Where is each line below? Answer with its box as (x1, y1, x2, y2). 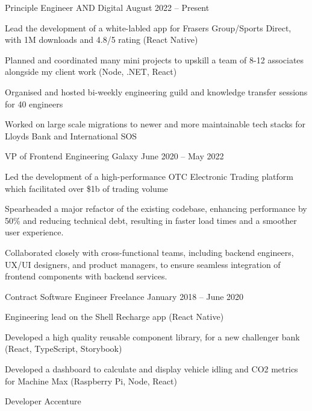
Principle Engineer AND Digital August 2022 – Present (5, 1, 210, 13)
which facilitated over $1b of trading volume (5, 182, 168, 194)
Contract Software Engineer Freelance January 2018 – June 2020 (5, 290, 244, 302)
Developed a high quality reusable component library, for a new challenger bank (5, 330, 300, 343)
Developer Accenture (5, 395, 81, 407)
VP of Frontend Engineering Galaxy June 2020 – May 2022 (5, 150, 224, 162)
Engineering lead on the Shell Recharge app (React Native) (5, 310, 224, 323)
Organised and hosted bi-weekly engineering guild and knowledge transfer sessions (5, 85, 308, 98)
